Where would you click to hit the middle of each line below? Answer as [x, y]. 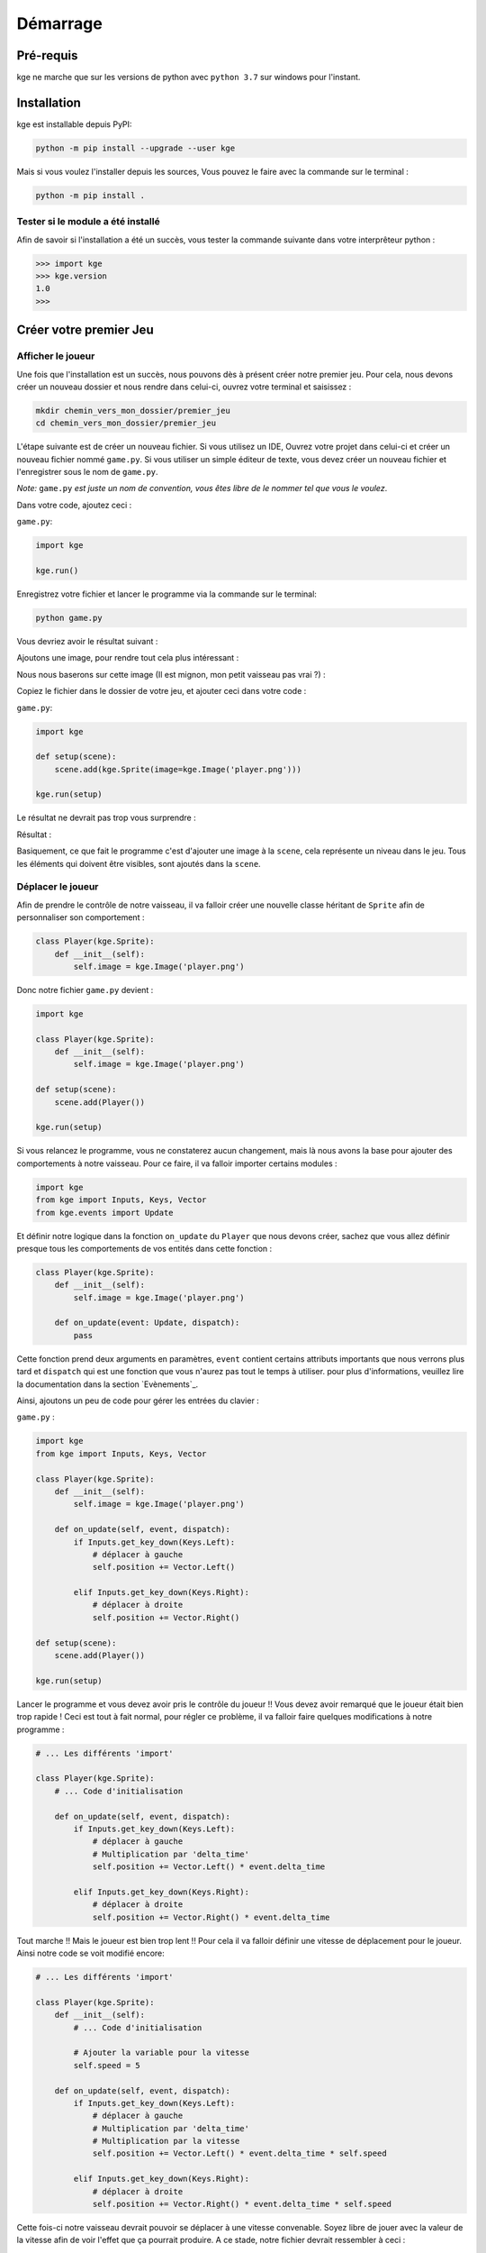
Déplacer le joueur [58, 887]
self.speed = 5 [107, 2065]
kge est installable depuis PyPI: [74, 124]
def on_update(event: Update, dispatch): [147, 1323]
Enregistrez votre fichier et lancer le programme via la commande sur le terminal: [166, 594]
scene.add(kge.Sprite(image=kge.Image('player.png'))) [178, 769]
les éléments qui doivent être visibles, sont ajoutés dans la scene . [139, 863]
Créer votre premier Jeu [85, 330]
